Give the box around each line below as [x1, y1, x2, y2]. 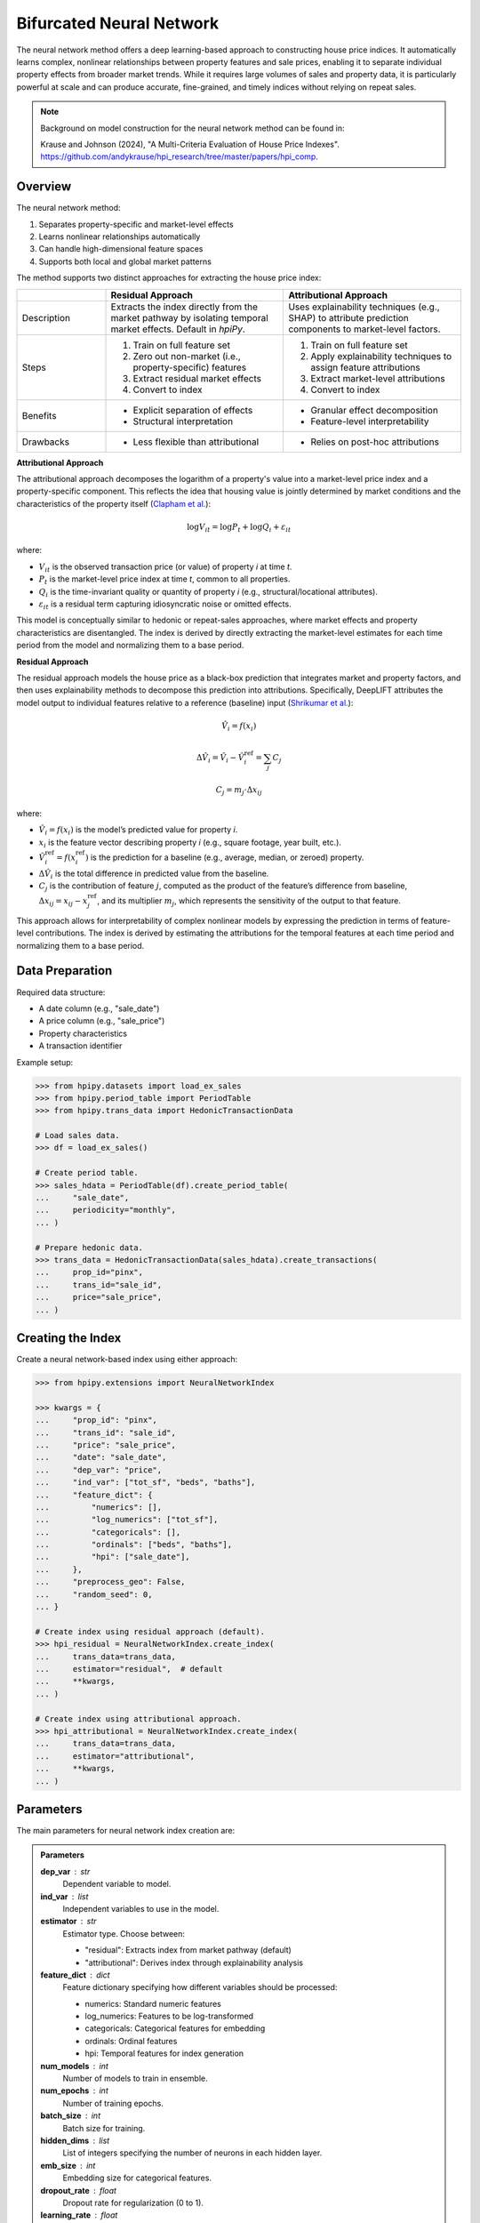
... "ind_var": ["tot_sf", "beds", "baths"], [35, 1477, 256, 1488]
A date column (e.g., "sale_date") [38, 1003, 160, 1014]
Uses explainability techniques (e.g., [288, 301, 440, 313]
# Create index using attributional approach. [35, 1713, 242, 1724]
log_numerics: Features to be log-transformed [84, 2010, 253, 2022]
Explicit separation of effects [132, 404, 253, 416]
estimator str [40, 1916, 97, 1927]
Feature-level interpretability [310, 414, 429, 427]
